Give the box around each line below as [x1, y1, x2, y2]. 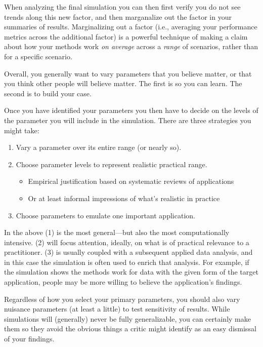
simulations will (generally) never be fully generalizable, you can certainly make [4, 313, 251, 324]
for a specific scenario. [4, 51, 72, 61]
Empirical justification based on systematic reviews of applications [28, 176, 234, 186]
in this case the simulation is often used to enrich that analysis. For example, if [4, 256, 249, 267]
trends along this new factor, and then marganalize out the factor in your [4, 11, 232, 22]
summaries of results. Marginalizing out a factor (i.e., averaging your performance [4, 21, 257, 32]
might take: [4, 125, 39, 135]
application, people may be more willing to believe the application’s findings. [4, 277, 242, 287]
